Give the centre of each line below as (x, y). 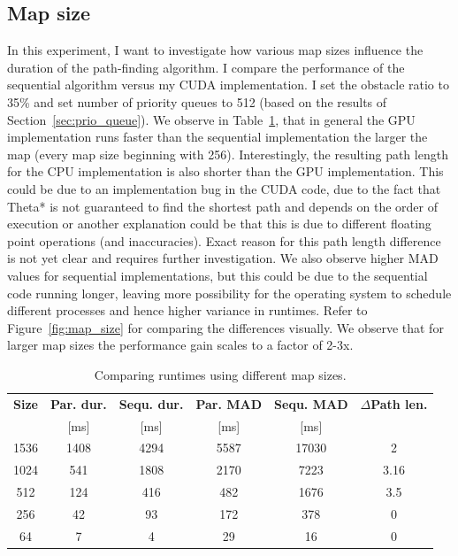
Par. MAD (229, 403)
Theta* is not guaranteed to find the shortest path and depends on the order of (222, 206)
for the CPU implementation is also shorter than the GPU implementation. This (225, 171)
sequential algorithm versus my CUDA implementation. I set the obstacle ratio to (228, 85)
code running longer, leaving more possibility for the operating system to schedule (229, 293)
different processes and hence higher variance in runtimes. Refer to (187, 310)
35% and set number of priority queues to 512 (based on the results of (197, 101)
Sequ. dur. (151, 403)
